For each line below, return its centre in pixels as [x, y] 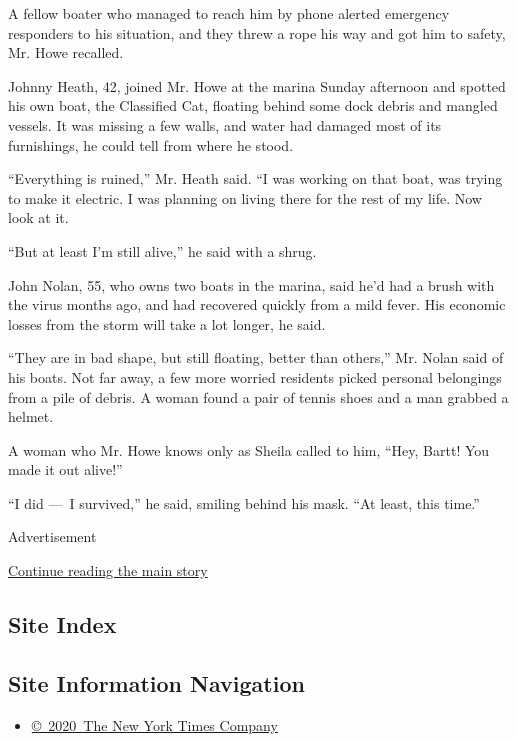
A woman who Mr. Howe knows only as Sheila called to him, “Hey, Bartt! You [249, 449]
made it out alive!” [65, 469]
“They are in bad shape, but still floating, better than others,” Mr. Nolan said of [256, 357]
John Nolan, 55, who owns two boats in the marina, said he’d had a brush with [251, 284]
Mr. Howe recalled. [66, 52]
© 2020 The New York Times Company [154, 724]
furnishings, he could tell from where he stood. [151, 144]
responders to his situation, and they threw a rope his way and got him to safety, [257, 32]
